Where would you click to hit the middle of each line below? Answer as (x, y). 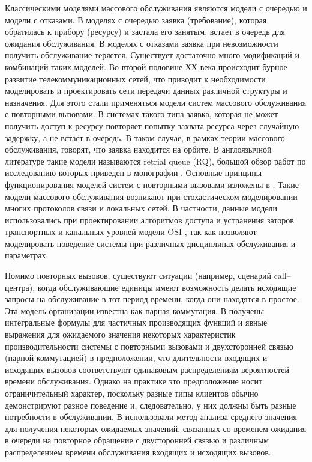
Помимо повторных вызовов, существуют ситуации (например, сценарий (138, 275)
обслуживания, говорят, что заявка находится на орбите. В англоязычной (138, 149)
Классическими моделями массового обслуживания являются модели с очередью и (156, 8)
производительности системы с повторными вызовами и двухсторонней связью (149, 346)
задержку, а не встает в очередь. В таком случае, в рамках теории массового (145, 137)
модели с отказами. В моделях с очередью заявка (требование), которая (136, 20)
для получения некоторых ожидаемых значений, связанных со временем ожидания (156, 428)
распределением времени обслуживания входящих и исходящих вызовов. (138, 451)
